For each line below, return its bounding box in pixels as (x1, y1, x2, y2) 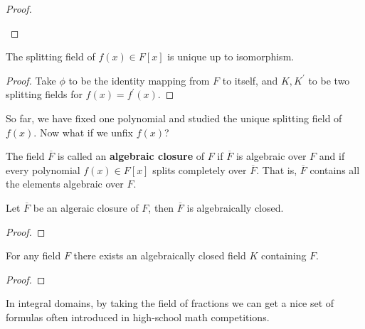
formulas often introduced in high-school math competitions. (6, 309, 270, 324)
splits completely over (152, 162, 247, 177)
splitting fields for (6, 87, 83, 102)
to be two (308, 72, 350, 87)
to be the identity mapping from (68, 72, 210, 87)
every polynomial (6, 162, 80, 177)
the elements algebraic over (6, 176, 124, 191)
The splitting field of (6, 49, 95, 64)
